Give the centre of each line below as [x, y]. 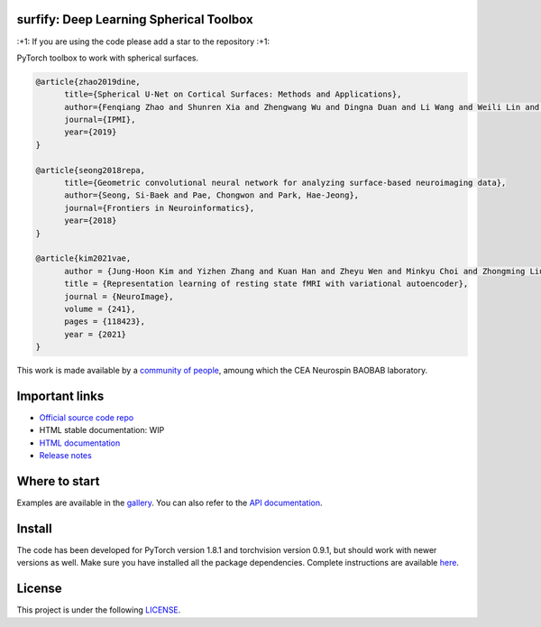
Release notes [65, 456]
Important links [60, 396]
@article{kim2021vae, [83, 258]
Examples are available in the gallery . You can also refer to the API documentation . [170, 503]
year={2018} [91, 221]
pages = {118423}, [105, 322]
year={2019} [91, 132]
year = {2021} [95, 334]
